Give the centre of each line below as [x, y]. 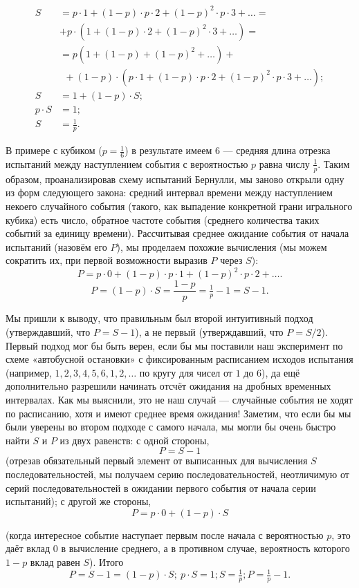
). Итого [106, 561]
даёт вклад [28, 548]
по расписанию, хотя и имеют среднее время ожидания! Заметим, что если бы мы [178, 413]
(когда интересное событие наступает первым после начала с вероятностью [165, 534]
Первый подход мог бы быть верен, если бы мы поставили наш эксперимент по [174, 345]
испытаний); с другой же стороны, [79, 501]
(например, [29, 372]
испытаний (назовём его [56, 246]
